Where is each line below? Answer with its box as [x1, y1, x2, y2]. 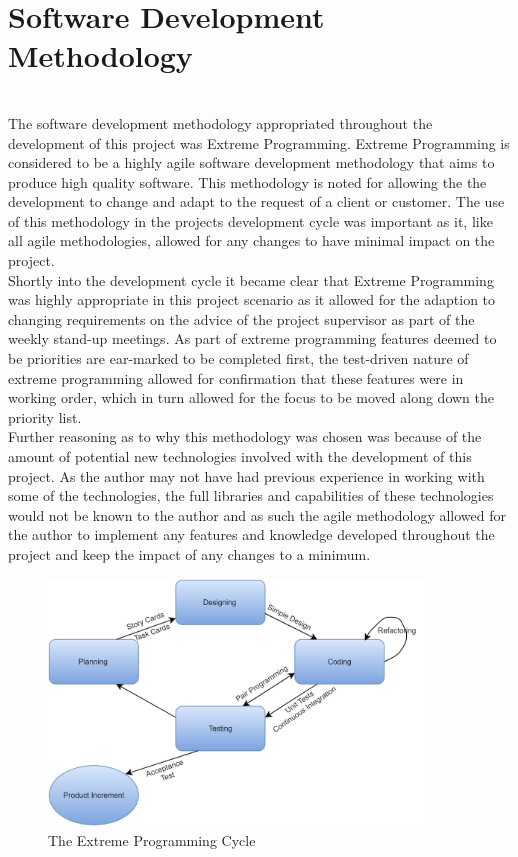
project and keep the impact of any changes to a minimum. [8, 543, 371, 564]
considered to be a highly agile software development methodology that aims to [8, 152, 495, 173]
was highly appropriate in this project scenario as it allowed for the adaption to [8, 289, 496, 310]
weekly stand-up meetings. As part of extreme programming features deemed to [8, 328, 497, 349]
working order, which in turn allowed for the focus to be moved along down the [8, 387, 495, 408]
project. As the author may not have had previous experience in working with [8, 465, 485, 486]
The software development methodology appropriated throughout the [8, 112, 433, 133]
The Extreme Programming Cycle [48, 829, 256, 850]
